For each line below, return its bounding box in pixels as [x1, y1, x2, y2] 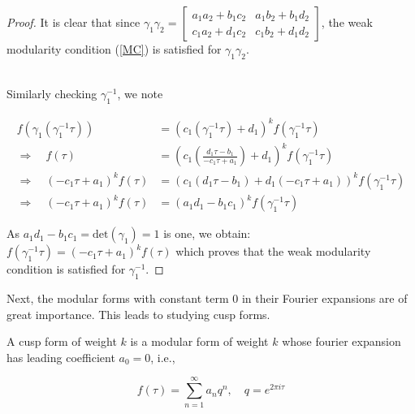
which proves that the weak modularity [175, 243, 371, 260]
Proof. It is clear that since [6, 14, 140, 30]
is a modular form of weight [130, 333, 269, 350]
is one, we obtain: [163, 225, 251, 242]
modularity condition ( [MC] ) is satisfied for [6, 41, 222, 57]
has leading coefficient [6, 348, 115, 365]
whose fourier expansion [282, 333, 401, 350]
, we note [117, 85, 163, 102]
